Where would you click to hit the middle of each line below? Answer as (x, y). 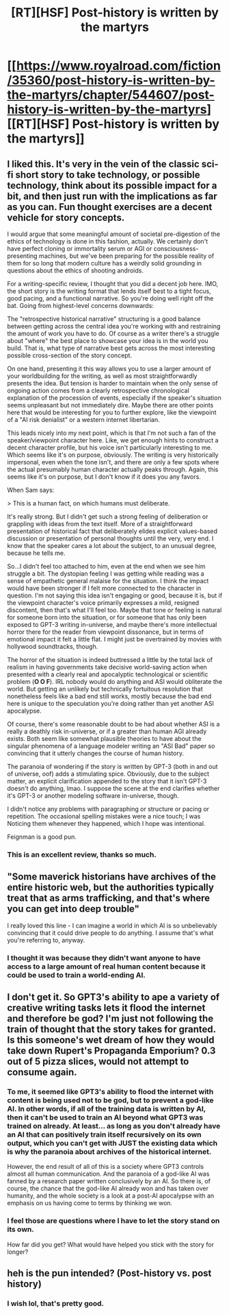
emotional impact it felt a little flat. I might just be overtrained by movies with (114, 639)
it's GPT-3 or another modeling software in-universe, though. (93, 796)
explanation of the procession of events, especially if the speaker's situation (114, 398)
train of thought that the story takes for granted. (112, 1029)
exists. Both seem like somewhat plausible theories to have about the (104, 738)
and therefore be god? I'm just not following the (110, 1019)
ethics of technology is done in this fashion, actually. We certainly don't (108, 241)
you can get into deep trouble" (73, 909)
